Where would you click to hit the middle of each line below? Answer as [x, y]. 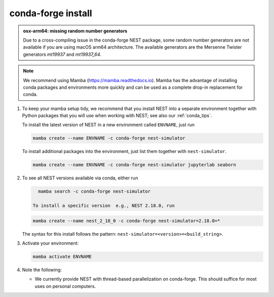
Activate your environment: [50, 243]
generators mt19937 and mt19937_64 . [62, 54]
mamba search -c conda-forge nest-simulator [94, 192]
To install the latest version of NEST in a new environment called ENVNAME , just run [108, 125]
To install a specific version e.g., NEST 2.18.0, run [104, 206]
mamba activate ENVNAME [62, 257]
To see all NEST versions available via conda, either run [80, 178]
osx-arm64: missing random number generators [75, 31]
